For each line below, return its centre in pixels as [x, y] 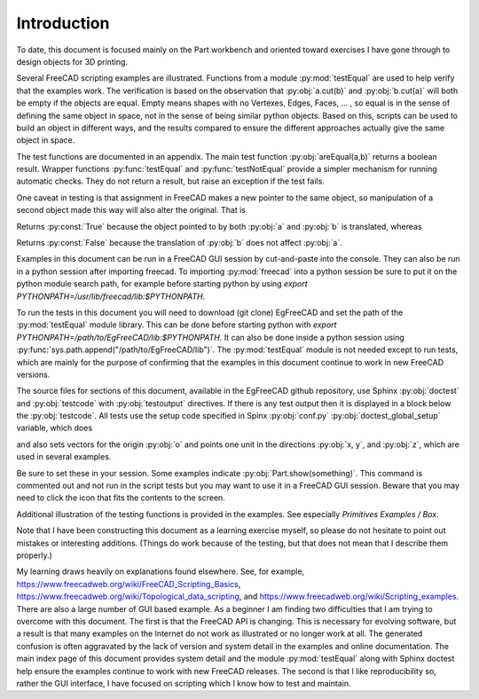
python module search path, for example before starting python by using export [162, 284]
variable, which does [55, 428]
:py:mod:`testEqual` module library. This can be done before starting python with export [177, 325]
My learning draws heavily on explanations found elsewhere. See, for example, [161, 571]
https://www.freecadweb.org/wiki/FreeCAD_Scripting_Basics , [129, 584]
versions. [33, 374]
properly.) [35, 555]
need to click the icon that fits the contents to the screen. [121, 498]
